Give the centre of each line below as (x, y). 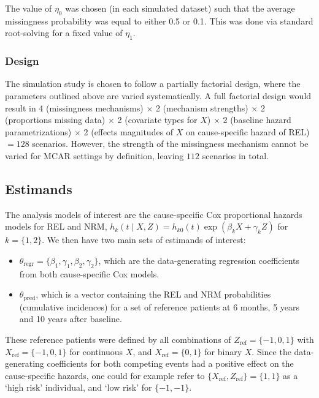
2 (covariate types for (157, 120)
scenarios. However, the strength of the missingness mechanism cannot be (170, 144)
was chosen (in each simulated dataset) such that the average (180, 8)
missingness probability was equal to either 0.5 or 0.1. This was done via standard (159, 21)
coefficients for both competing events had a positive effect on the (170, 363)
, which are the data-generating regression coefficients (199, 260)
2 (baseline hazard (257, 120)
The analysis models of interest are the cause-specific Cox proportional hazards (154, 214)
